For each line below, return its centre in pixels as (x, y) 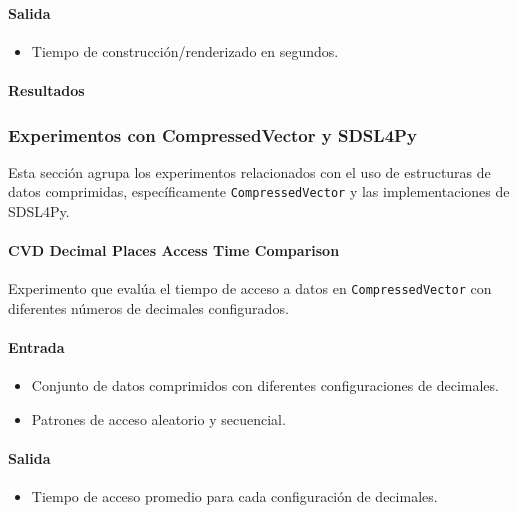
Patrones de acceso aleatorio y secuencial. (158, 419)
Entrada (36, 347)
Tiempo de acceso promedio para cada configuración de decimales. (234, 496)
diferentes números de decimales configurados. (148, 308)
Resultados (46, 89)
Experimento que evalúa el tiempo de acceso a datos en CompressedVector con (250, 288)
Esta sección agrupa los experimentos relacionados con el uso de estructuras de (249, 171)
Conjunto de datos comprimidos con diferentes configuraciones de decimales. (265, 385)
